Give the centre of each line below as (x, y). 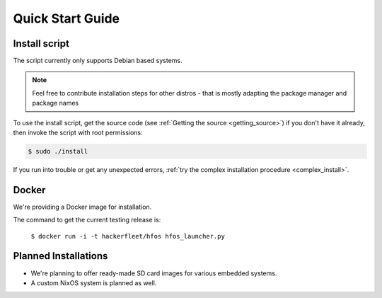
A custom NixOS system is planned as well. (94, 282)
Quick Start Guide (66, 18)
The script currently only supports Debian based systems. (98, 61)
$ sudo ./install (58, 151)
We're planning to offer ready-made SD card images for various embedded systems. (154, 273)
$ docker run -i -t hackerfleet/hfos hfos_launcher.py (128, 236)
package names (56, 103)
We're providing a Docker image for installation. (82, 207)
